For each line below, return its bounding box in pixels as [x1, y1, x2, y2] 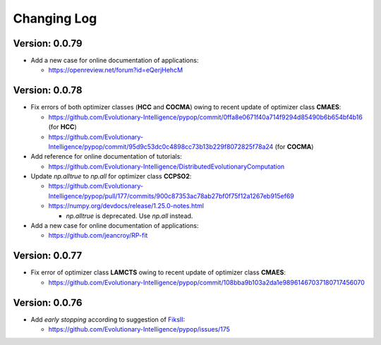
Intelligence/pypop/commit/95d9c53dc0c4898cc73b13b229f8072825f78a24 [48, 142, 274, 151]
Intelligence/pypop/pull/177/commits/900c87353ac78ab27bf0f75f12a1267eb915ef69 [48, 191, 294, 200]
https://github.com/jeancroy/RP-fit [48, 231, 148, 240]
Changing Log [13, 11, 97, 26]
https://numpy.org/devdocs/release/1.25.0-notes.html [48, 202, 205, 210]
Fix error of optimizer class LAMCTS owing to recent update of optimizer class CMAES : [30, 268, 286, 277]
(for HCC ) [48, 123, 77, 131]
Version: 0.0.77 [13, 250, 83, 262]
